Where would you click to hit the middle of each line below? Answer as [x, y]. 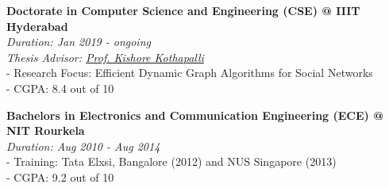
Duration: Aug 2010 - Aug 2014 [83, 146]
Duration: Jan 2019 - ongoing [79, 42]
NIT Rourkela [46, 130]
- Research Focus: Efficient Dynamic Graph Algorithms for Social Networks [190, 73]
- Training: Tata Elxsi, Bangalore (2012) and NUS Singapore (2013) [171, 161]
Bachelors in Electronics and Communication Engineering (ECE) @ [195, 115]
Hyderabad [37, 26]
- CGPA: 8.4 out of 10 [60, 88]
